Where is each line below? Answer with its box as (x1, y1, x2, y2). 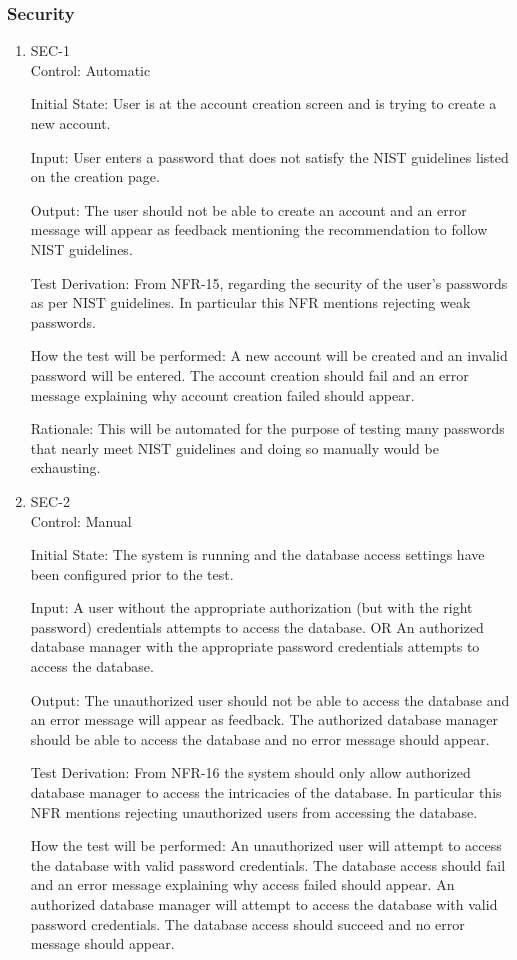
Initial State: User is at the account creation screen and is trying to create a (30, 93, 497, 114)
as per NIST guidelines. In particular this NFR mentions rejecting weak (30, 292, 471, 313)
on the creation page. (30, 166, 160, 187)
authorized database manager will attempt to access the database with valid (30, 894, 498, 914)
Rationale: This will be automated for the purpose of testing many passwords (30, 418, 505, 439)
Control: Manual (30, 510, 132, 531)
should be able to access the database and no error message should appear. (30, 728, 490, 749)
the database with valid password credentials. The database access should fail (30, 854, 506, 875)
